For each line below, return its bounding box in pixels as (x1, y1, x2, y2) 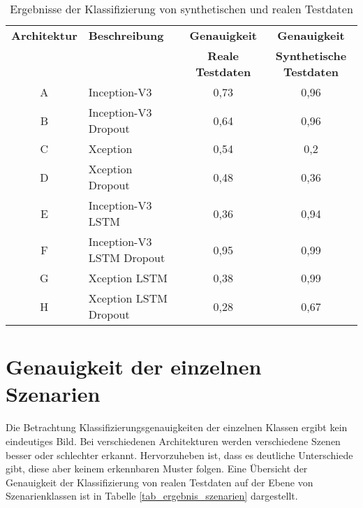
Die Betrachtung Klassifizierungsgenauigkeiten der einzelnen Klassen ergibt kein (6, 420, 348, 435)
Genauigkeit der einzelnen (6, 352, 262, 381)
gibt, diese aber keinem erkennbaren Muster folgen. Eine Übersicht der (6, 461, 308, 476)
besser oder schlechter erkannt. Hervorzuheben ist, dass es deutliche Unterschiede (6, 447, 353, 462)
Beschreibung (88, 27, 164, 43)
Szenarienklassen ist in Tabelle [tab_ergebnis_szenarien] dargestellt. (6, 488, 298, 503)
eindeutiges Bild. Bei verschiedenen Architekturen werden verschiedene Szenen (6, 433, 341, 448)
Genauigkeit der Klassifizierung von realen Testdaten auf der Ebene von (6, 474, 313, 489)
